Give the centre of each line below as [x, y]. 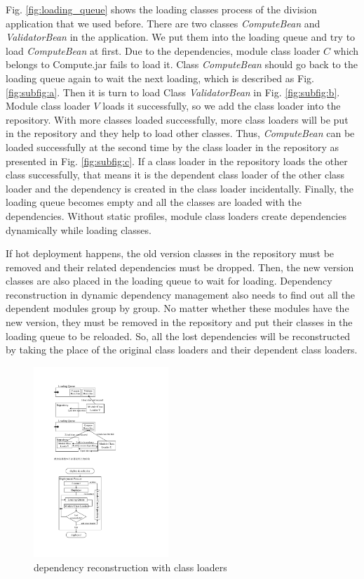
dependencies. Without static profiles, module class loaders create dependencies [176, 215]
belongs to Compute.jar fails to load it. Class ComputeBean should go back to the [182, 64]
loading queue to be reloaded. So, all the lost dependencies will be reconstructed [178, 336]
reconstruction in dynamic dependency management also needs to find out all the [181, 294]
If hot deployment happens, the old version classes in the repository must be [170, 253]
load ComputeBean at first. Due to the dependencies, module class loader [163, 50]
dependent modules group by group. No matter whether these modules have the [177, 308]
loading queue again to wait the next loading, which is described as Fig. [160, 78]
